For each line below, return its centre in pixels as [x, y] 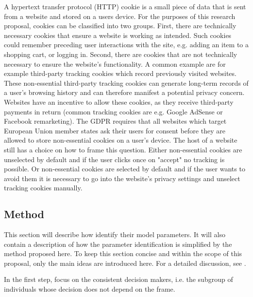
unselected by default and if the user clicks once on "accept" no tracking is [114, 159]
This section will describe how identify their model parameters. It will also [115, 234]
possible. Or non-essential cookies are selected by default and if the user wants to [125, 169]
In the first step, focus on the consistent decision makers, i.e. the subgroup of [118, 279]
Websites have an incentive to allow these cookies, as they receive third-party [119, 102]
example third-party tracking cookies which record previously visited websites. [120, 73]
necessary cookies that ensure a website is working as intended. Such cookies [118, 35]
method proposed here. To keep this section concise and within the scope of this [123, 253]
